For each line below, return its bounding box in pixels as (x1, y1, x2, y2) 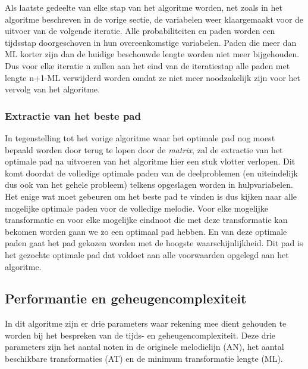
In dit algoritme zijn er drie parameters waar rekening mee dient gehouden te (5, 317, 287, 330)
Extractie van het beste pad (5, 108, 141, 123)
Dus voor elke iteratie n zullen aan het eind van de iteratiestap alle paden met (5, 59, 290, 72)
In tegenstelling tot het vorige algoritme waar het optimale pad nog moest (5, 131, 275, 144)
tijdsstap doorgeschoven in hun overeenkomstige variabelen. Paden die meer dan (5, 36, 297, 48)
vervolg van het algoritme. (5, 83, 100, 95)
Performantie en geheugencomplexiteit (5, 289, 247, 308)
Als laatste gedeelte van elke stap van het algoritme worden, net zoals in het (5, 1, 282, 13)
